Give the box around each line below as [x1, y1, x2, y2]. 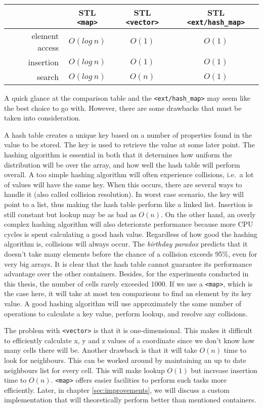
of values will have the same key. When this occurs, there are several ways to [4, 179, 242, 189]
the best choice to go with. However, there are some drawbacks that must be [4, 102, 242, 113]
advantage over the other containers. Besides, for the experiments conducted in [4, 268, 249, 279]
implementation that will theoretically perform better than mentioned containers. [4, 394, 256, 405]
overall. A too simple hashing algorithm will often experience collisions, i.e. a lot [4, 169, 254, 180]
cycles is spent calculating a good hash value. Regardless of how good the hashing [4, 228, 257, 239]
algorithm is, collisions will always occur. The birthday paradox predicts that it [4, 238, 248, 249]
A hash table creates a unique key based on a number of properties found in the [4, 129, 252, 140]
